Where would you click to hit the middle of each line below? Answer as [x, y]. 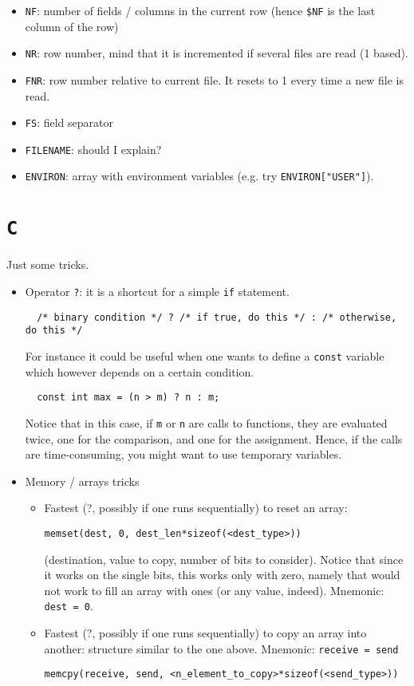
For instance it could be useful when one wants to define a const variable [205, 355]
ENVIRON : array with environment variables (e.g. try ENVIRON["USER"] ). [199, 176]
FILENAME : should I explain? [93, 149]
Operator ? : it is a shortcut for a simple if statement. [157, 291]
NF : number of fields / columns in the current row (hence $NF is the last [200, 10]
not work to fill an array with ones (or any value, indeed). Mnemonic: [214, 590]
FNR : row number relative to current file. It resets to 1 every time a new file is [214, 79]
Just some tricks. [48, 264]
